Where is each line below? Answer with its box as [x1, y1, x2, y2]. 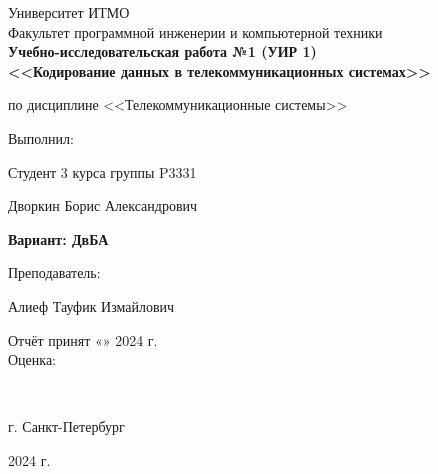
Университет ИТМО [8, 2, 130, 22]
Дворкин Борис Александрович [8, 195, 198, 216]
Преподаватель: [8, 262, 101, 283]
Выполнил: [8, 127, 74, 148]
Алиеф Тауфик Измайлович [8, 295, 175, 316]
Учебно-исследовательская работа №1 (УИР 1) [8, 41, 317, 62]
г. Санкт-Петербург [8, 416, 125, 437]
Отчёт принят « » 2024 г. [8, 329, 158, 350]
